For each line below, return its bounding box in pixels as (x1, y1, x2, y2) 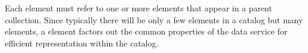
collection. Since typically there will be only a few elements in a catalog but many (5, 13, 303, 26)
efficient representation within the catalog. (5, 36, 159, 49)
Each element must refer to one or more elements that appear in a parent (5, 2, 272, 14)
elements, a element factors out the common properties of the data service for (5, 25, 288, 38)
